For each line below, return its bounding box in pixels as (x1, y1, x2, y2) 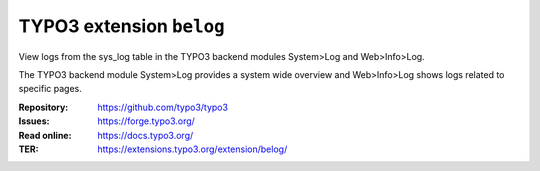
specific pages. (18, 83, 82, 95)
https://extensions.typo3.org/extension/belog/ (97, 143, 288, 155)
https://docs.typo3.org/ (97, 129, 194, 141)
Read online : (18, 129, 72, 141)
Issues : (18, 115, 50, 127)
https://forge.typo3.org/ (97, 115, 195, 127)
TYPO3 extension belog (18, 15, 225, 37)
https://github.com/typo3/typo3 (97, 101, 229, 113)
